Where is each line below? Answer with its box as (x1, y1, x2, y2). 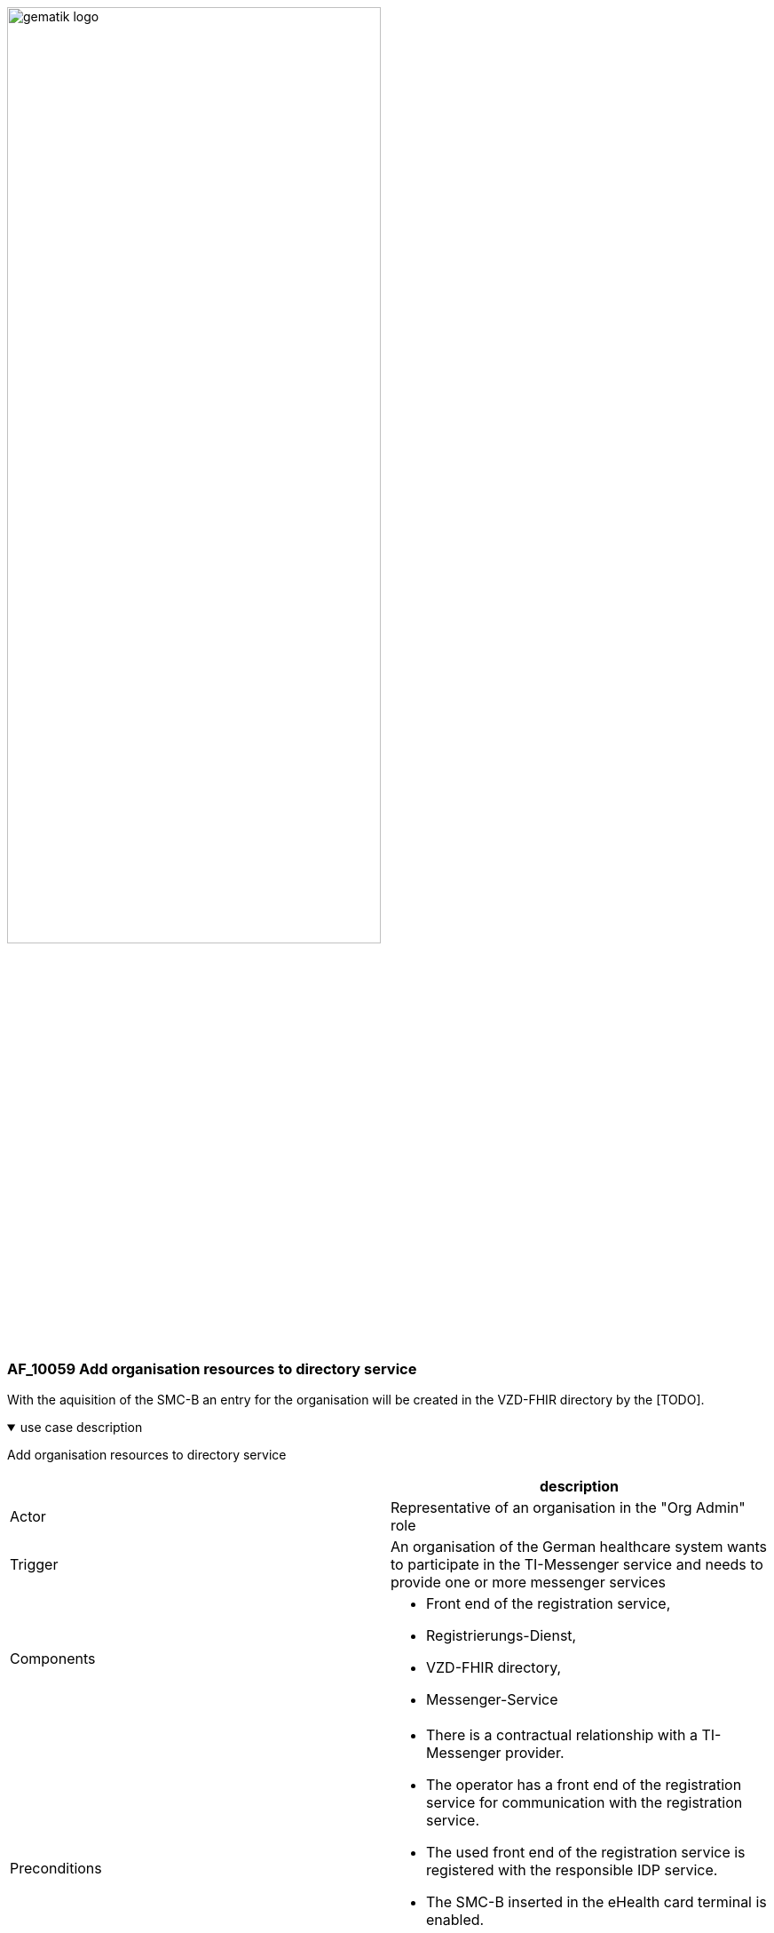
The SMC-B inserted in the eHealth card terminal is (426, 1893, 767, 1912)
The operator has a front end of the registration (426, 1776, 742, 1794)
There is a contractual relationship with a (426, 1726, 698, 1745)
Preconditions (10, 1859, 102, 1878)
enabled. (426, 1911, 485, 1929)
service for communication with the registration (426, 1794, 743, 1812)
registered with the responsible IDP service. (426, 1861, 718, 1880)
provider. (505, 1744, 565, 1762)
